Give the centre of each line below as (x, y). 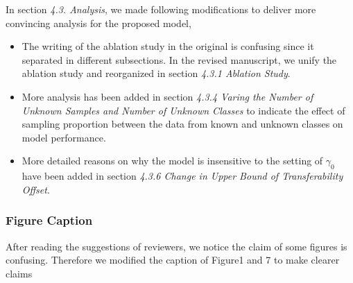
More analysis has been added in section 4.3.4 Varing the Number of (167, 96)
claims (19, 273)
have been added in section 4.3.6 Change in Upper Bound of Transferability (182, 176)
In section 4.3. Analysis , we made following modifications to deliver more (161, 9)
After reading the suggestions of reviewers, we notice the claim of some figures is (176, 246)
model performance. (64, 137)
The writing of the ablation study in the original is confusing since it (168, 46)
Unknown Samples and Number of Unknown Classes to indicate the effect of (183, 110)
